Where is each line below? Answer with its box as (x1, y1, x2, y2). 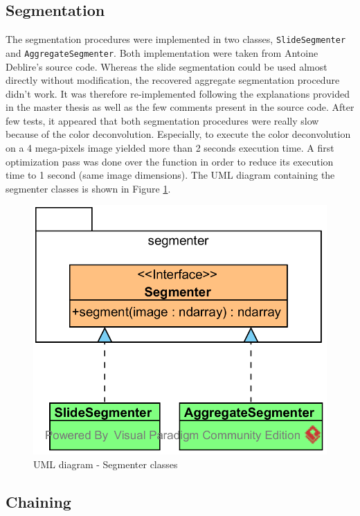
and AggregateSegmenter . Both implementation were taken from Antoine (6, 45, 318, 60)
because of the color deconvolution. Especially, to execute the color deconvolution (6, 127, 351, 141)
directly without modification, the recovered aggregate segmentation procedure (6, 73, 340, 87)
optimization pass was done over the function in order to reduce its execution (6, 154, 334, 168)
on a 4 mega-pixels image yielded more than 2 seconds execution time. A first (6, 141, 334, 155)
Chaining (6, 490, 71, 512)
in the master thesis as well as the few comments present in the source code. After (6, 100, 354, 114)
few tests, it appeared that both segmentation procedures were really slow (6, 113, 319, 127)
